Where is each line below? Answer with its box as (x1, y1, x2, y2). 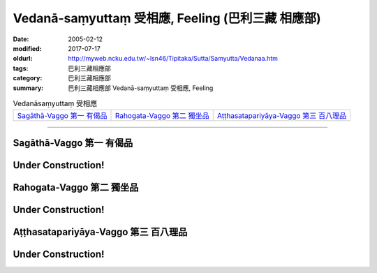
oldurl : (13, 54, 33, 63)
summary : (13, 84, 44, 92)
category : (13, 74, 43, 82)
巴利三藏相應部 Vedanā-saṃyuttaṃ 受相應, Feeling (68, 84, 214, 92)
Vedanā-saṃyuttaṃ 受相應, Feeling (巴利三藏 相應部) (13, 10, 321, 26)
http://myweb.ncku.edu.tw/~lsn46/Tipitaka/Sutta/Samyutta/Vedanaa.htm (68, 54, 279, 63)
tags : (13, 64, 29, 73)
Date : (13, 35, 29, 43)
